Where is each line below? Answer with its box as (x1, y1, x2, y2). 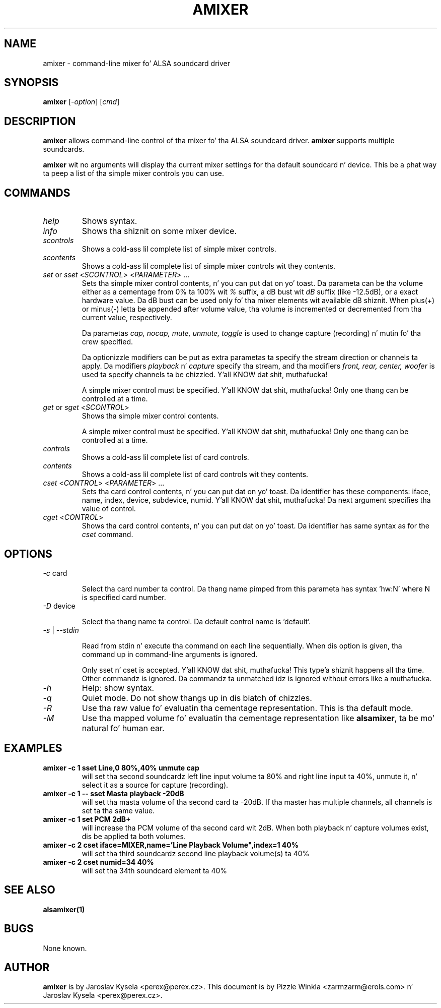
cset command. (82, 530, 133, 539)
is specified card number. (82, 592, 166, 602)
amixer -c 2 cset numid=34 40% (43, 857, 154, 866)
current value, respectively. (82, 313, 172, 322)
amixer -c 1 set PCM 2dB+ (43, 814, 131, 823)
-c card (43, 568, 67, 577)
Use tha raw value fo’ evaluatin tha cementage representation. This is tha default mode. (82, 702, 413, 713)
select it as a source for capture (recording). (82, 780, 229, 789)
